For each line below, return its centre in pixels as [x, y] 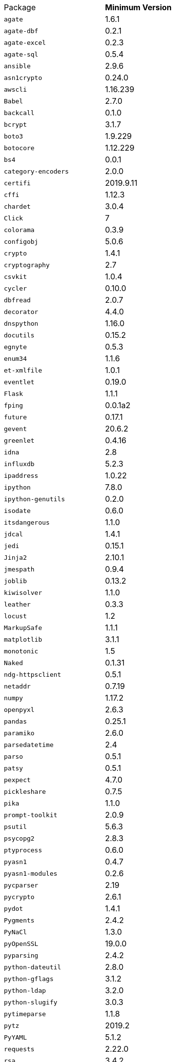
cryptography [27, 265]
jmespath [19, 569]
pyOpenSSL [21, 944]
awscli [15, 89]
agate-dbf [21, 31]
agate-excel [25, 42]
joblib [15, 581]
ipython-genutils [35, 499]
